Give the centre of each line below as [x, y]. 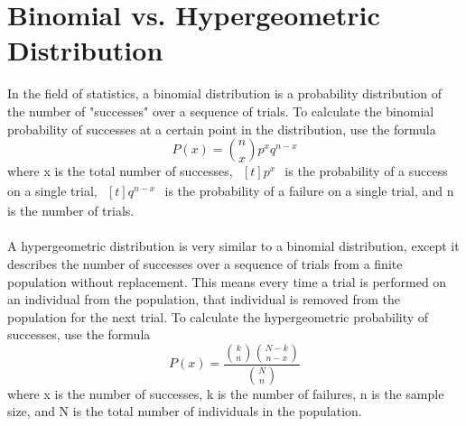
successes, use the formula [79, 334]
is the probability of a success [366, 171]
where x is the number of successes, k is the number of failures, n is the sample [226, 393]
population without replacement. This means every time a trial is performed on [227, 281]
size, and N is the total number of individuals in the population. [185, 411]
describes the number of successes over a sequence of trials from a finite [205, 263]
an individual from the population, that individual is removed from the [204, 299]
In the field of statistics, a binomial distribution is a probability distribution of [224, 93]
